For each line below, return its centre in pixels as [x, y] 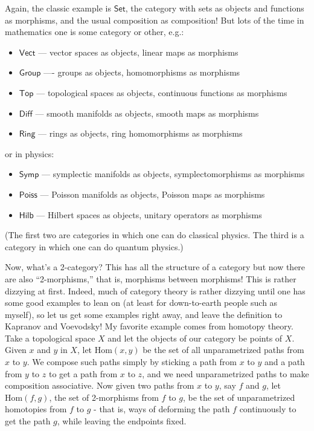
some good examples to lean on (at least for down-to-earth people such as [141, 303]
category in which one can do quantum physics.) [94, 246]
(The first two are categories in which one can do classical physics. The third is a [155, 235]
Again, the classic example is [58, 8]
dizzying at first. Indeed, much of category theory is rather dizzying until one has [155, 290]
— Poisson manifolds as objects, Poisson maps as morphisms [152, 194]
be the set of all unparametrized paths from [223, 350]
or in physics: [30, 153]
